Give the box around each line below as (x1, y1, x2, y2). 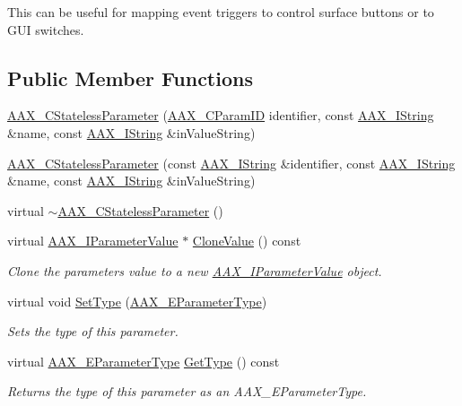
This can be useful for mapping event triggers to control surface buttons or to (7, 3, 434, 21)
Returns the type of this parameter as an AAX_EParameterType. (7, 382, 367, 401)
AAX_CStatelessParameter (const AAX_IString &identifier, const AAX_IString (7, 153, 456, 172)
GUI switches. (7, 20, 84, 39)
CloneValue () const (192, 231, 301, 250)
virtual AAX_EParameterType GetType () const (7, 351, 280, 370)
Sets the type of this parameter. (7, 322, 179, 341)
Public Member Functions (7, 64, 253, 91)
